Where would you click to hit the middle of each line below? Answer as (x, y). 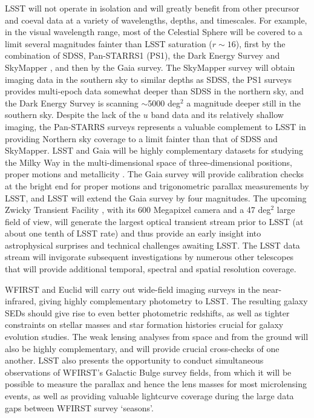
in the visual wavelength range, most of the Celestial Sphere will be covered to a (154, 32)
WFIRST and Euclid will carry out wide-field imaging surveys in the (132, 289)
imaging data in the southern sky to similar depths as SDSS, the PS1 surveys (148, 79)
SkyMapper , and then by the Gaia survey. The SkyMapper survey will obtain (150, 67)
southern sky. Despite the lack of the (73, 115)
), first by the (260, 43)
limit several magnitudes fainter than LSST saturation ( (109, 43)
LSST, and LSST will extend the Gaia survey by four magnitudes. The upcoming (156, 198)
